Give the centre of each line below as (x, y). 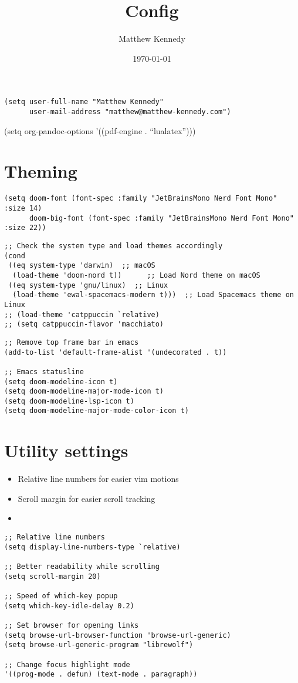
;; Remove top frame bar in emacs (72, 342)
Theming (41, 171)
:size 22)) (25, 228)
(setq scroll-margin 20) (53, 576)
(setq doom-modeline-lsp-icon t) (69, 401)
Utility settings (66, 450)
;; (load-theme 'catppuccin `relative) (82, 314)
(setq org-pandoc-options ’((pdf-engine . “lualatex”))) (100, 130)
